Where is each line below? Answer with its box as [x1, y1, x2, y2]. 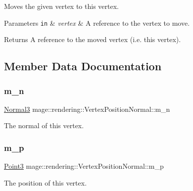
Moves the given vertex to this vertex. [4, 1, 119, 11]
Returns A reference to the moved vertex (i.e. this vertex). [4, 34, 181, 45]
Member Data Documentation [4, 58, 162, 74]
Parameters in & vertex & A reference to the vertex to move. [4, 17, 190, 28]
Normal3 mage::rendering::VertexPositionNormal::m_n [4, 103, 170, 114]
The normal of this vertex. [4, 120, 84, 131]
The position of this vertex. [4, 177, 87, 188]
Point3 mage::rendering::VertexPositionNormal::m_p [4, 161, 164, 171]
